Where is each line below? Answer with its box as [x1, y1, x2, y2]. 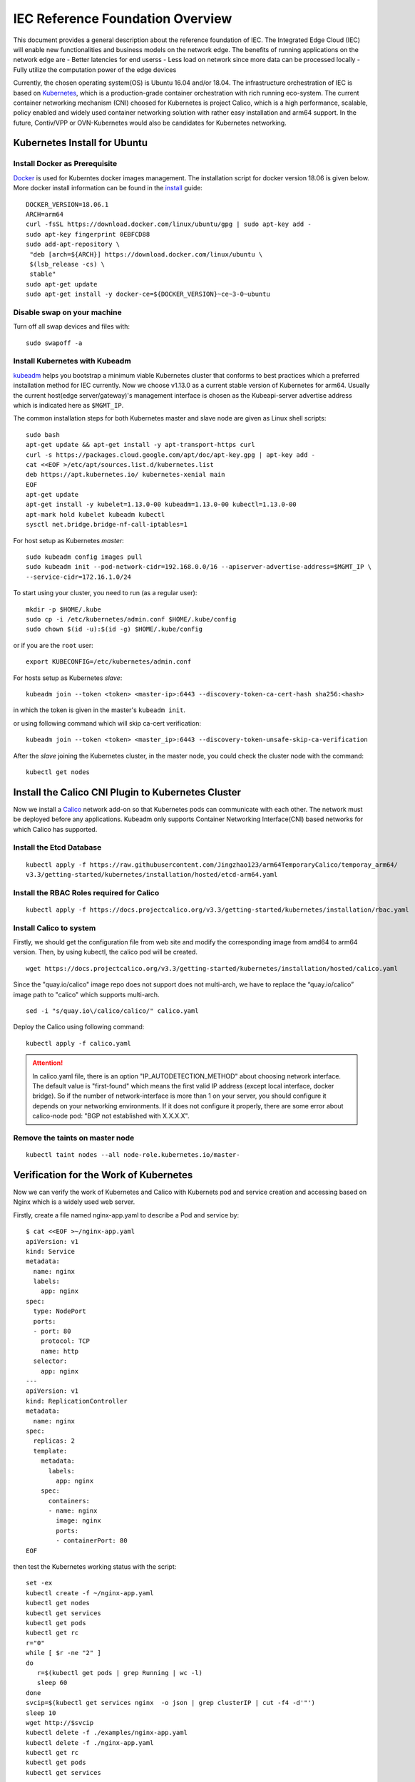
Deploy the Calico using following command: [13, 1023, 145, 1031]
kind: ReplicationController [26, 1397, 128, 1405]
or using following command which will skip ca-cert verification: [13, 719, 202, 727]
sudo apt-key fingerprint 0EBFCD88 [26, 230, 150, 238]
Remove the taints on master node [13, 1133, 135, 1143]
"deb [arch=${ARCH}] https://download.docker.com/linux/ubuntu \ [29, 250, 263, 258]
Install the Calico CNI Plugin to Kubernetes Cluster [13, 786, 242, 798]
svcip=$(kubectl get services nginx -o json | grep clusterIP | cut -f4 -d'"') [26, 1699, 316, 1707]
